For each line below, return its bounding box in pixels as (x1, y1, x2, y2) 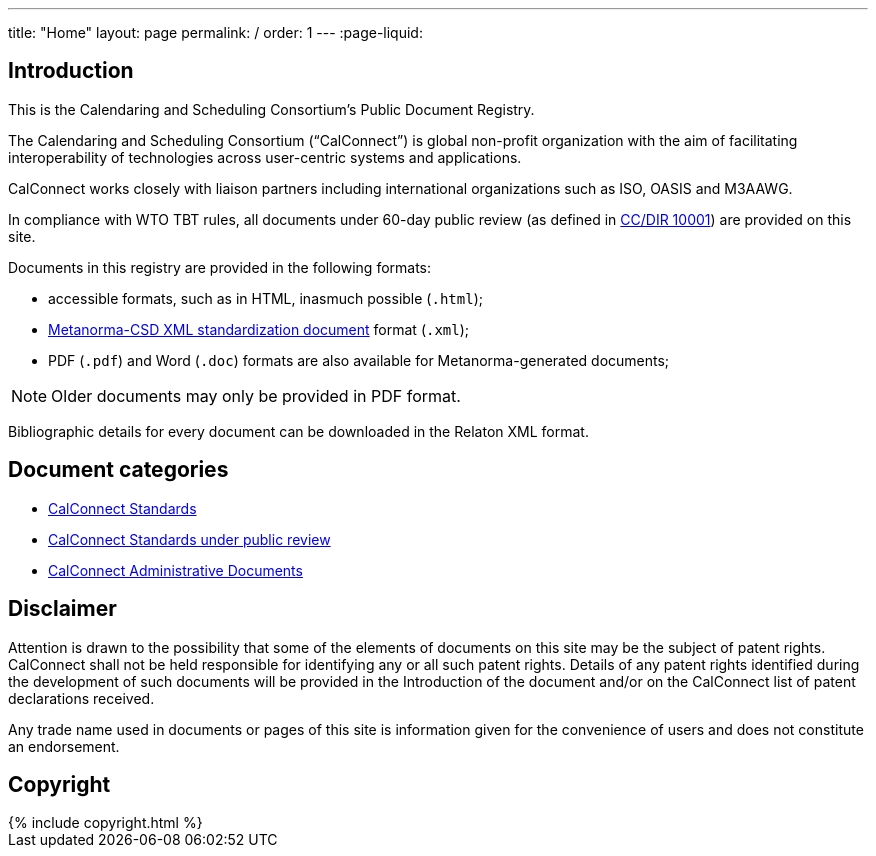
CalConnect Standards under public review (48, 530, 331, 548)
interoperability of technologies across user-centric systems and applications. (8, 148, 522, 166)
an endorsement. (8, 737, 120, 755)
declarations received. (8, 689, 155, 707)
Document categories (8, 457, 229, 483)
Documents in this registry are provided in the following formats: (8, 258, 432, 276)
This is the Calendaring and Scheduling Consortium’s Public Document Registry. (8, 100, 535, 118)
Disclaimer (8, 596, 117, 622)
